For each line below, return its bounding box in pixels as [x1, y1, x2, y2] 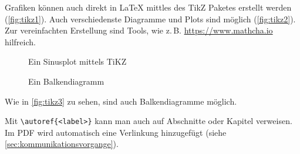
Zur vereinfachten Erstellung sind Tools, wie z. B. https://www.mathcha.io [5, 24, 273, 36]
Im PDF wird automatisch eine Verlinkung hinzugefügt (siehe [5, 126, 227, 138]
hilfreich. [5, 35, 36, 48]
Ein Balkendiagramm [28, 75, 105, 87]
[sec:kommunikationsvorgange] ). [5, 138, 119, 150]
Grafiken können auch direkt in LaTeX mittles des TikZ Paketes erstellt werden [5, 1, 292, 13]
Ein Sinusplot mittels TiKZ [28, 55, 127, 68]
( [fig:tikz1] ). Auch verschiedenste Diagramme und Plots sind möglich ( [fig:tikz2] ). [5, 12, 296, 25]
